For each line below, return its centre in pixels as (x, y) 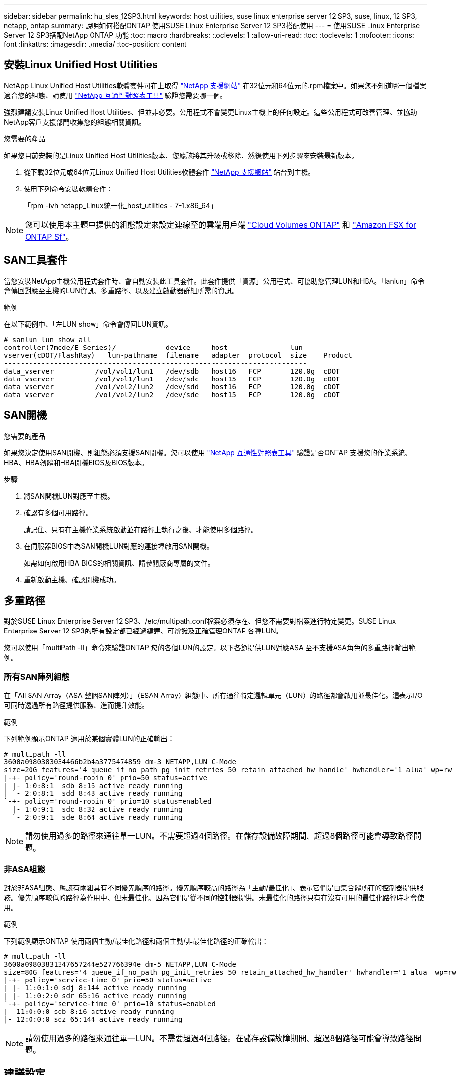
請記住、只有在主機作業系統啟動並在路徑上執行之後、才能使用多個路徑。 (141, 529)
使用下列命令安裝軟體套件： (68, 189)
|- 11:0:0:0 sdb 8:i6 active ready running (89, 1011)
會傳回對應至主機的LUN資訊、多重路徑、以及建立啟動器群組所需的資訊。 (121, 290)
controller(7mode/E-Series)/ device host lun (153, 347)
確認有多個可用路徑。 (58, 512)
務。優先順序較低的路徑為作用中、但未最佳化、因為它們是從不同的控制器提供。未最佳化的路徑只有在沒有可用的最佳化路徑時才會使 (214, 897)
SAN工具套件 (36, 260)
